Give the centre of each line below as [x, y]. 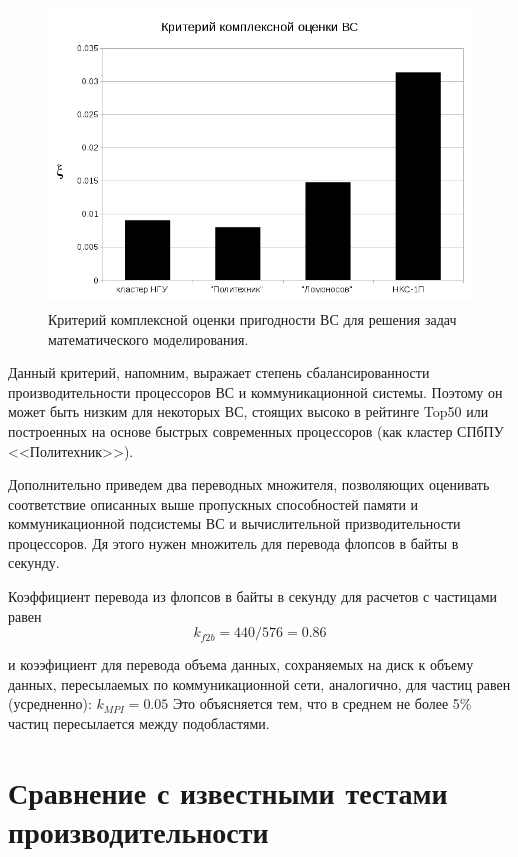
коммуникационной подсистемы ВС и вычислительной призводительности [234, 523]
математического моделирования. [148, 338]
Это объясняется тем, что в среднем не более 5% [322, 703]
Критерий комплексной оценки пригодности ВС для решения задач [252, 318]
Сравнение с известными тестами [228, 791]
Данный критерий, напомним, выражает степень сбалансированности [219, 372]
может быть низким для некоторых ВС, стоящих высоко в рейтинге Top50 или [248, 411]
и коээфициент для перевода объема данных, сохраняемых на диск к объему [241, 664]
